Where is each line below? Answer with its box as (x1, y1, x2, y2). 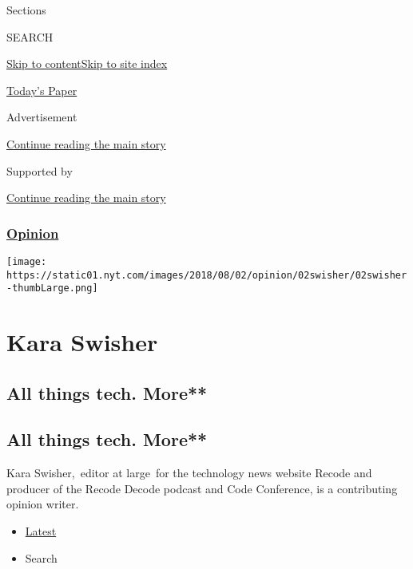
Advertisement (6, 109, 77, 125)
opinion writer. (6, 496, 79, 512)
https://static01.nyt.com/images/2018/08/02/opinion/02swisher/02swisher (6, 269, 407, 281)
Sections (6, 2, 46, 18)
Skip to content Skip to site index (6, 55, 168, 72)
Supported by (6, 162, 73, 179)
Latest (25, 523, 57, 539)
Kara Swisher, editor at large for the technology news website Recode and (6, 464, 372, 481)
